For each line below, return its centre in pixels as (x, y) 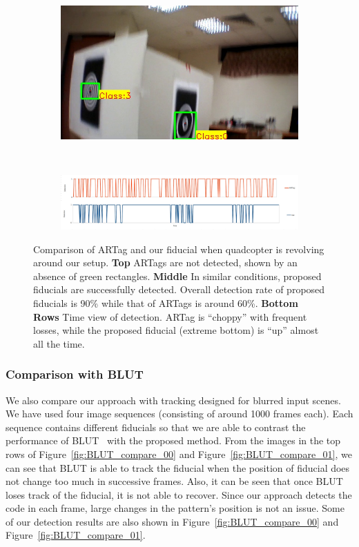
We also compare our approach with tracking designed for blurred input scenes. (173, 400)
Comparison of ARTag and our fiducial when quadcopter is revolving (179, 249)
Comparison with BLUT (75, 374)
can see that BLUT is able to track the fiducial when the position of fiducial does (178, 467)
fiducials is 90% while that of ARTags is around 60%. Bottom (166, 302)
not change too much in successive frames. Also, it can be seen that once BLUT (174, 481)
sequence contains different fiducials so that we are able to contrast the (156, 427)
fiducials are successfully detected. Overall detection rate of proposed (179, 289)
